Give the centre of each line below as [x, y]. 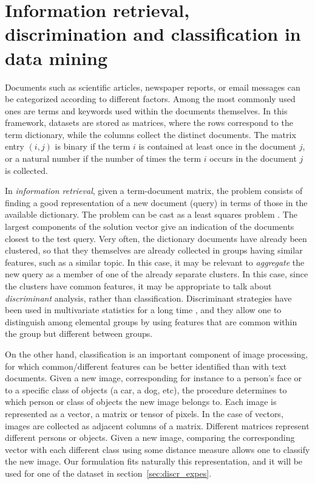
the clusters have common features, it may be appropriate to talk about [138, 286]
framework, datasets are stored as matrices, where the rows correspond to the [149, 123]
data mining [56, 57]
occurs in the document [253, 158]
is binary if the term [93, 146]
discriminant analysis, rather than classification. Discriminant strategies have [148, 298]
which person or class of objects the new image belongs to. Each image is [141, 402]
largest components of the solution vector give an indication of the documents [150, 226]
